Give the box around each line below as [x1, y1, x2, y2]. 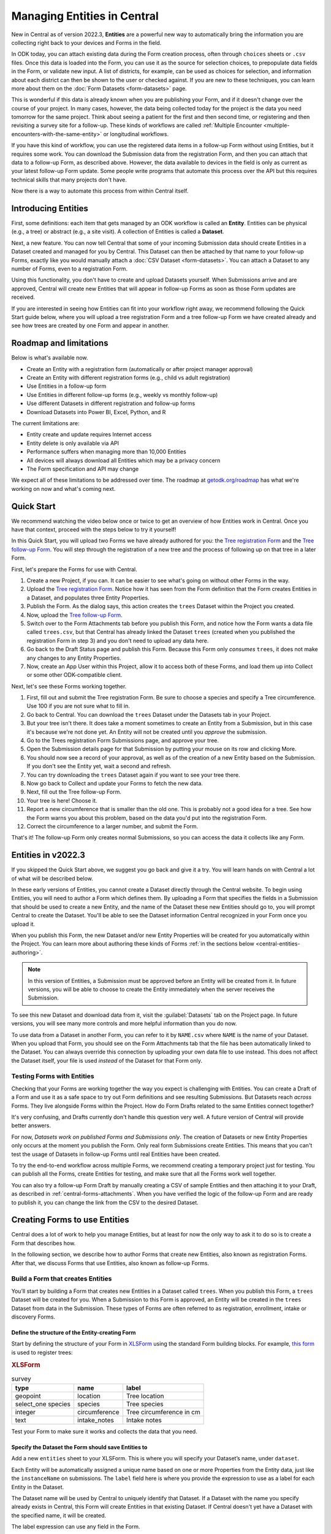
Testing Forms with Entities [11, 1072, 94, 1081]
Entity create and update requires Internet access [26, 431, 152, 438]
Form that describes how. [11, 1239, 76, 1247]
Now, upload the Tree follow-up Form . [26, 611, 123, 619]
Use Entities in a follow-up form [26, 382, 107, 390]
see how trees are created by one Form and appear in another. [11, 322, 170, 330]
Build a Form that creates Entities [11, 1274, 112, 1283]
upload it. [11, 920, 36, 928]
